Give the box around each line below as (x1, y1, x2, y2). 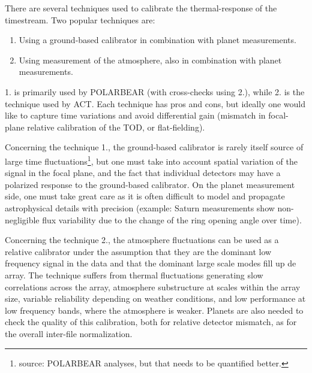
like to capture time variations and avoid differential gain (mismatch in (5, 109, 266, 122)
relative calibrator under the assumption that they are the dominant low (5, 245, 272, 257)
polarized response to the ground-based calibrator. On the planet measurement (5, 178, 295, 190)
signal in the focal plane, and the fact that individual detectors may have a (5, 166, 281, 179)
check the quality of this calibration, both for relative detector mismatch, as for (5, 316, 297, 328)
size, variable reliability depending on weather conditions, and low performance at (5, 292, 306, 305)
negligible (5, 213, 40, 226)
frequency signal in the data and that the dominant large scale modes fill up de (5, 257, 296, 269)
